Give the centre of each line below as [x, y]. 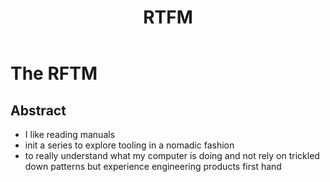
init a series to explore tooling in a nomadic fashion [129, 145]
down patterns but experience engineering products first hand [153, 166]
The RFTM [54, 73]
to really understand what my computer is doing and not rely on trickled [172, 155]
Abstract [38, 110]
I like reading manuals [70, 134]
